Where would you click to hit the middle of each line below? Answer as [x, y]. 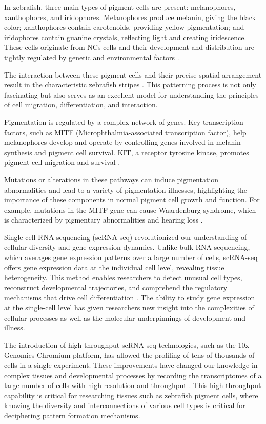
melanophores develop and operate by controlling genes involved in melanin [122, 142]
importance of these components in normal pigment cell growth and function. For [132, 200]
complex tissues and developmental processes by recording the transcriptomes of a [133, 375]
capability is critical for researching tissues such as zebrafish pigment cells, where [131, 395]
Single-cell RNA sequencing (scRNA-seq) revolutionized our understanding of [126, 237]
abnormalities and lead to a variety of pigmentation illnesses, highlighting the [126, 189]
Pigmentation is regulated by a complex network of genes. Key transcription [124, 122]
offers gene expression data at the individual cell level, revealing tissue [114, 267]
